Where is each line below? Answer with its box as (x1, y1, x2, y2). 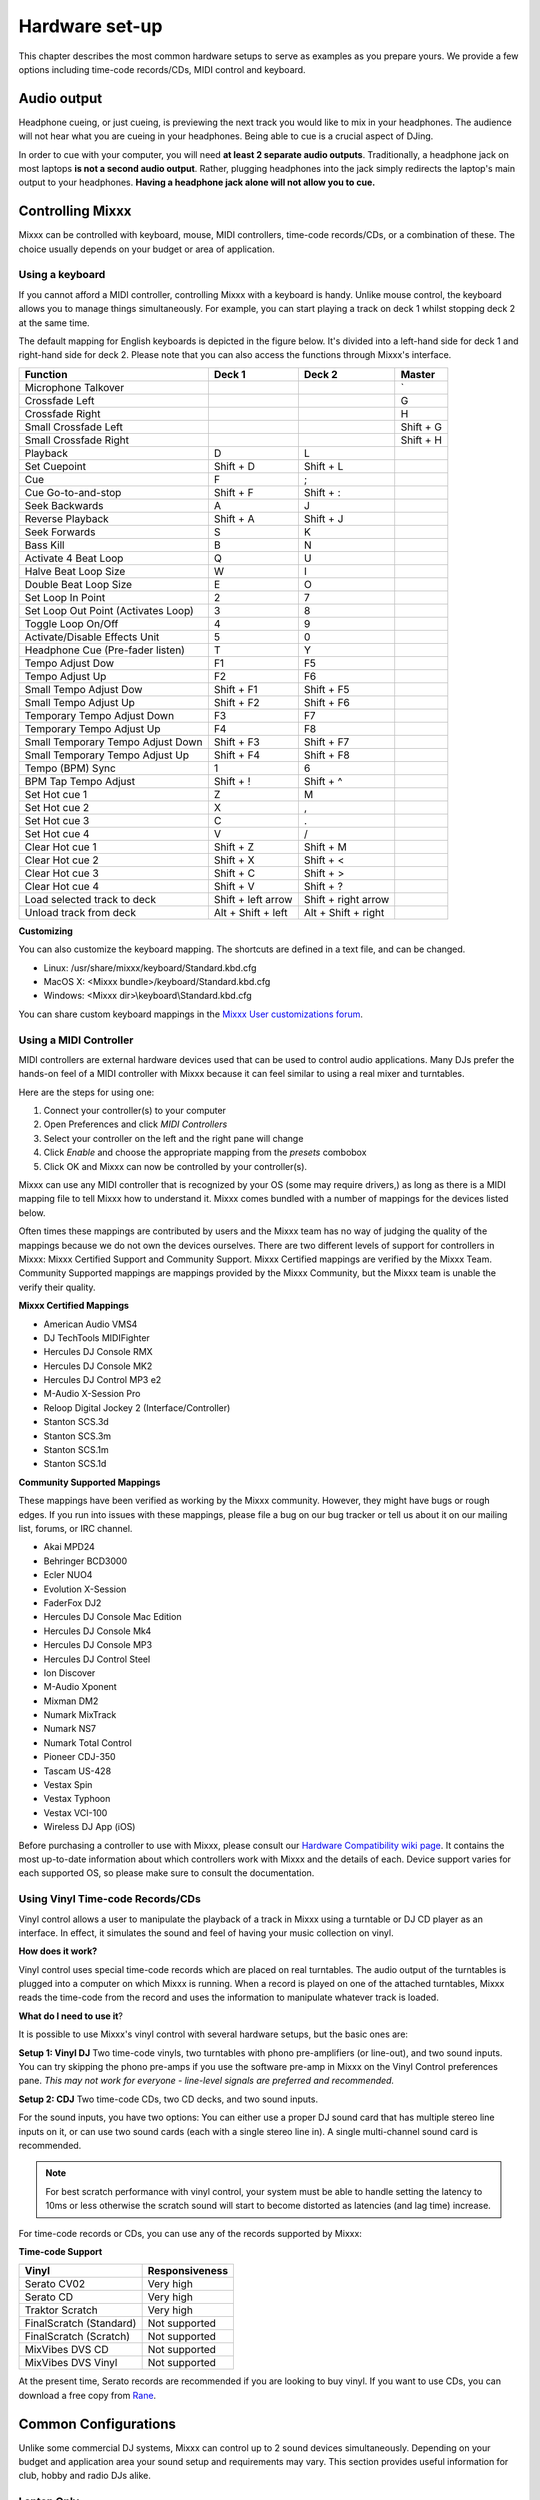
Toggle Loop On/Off (24, 616, 119, 630)
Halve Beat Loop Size (24, 564, 126, 578)
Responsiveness (147, 2264, 229, 2278)
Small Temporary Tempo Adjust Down (24, 735, 203, 749)
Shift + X (213, 853, 255, 867)
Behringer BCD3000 (43, 1555, 128, 1567)
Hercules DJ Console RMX (43, 1346, 154, 1358)
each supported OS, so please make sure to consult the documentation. (18, 1867, 315, 1879)
